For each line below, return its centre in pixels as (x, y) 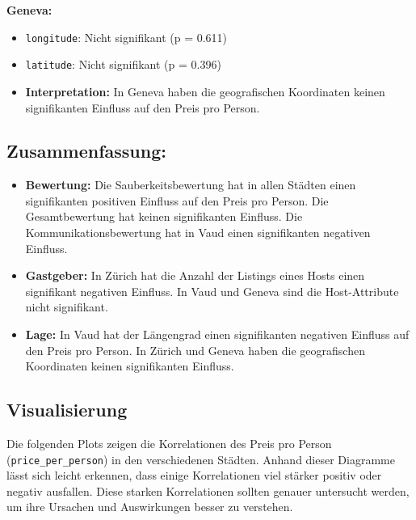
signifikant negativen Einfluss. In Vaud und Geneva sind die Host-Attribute (212, 291)
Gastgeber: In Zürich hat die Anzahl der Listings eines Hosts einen (195, 275)
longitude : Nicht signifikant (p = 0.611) (126, 37)
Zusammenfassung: (86, 151)
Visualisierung (67, 410)
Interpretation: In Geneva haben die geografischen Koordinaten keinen (205, 91)
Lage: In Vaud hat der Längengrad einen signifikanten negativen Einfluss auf (217, 334)
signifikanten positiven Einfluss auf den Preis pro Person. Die (177, 200)
